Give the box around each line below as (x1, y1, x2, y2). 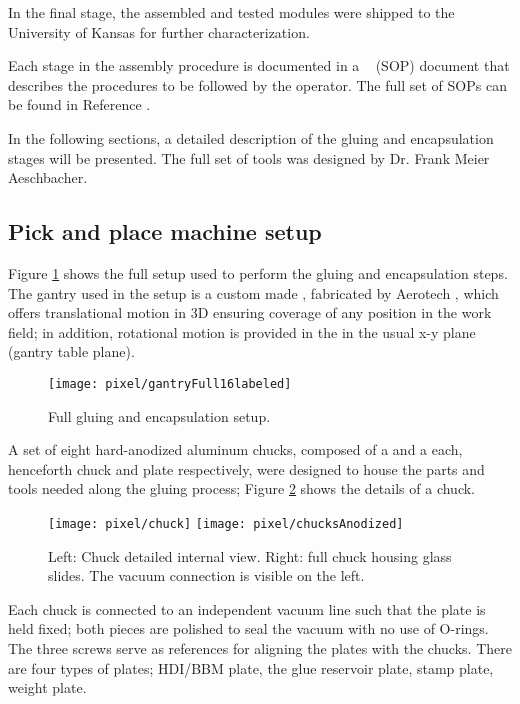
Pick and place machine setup (8, 216, 322, 247)
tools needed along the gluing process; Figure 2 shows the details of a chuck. (8, 478, 475, 499)
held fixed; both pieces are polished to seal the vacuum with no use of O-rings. (8, 618, 489, 639)
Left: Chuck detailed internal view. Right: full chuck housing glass (48, 545, 452, 566)
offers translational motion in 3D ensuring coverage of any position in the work (8, 302, 492, 323)
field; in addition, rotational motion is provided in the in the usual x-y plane (8, 321, 476, 342)
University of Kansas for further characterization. (8, 21, 310, 42)
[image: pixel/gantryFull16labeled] (48, 376, 292, 391)
